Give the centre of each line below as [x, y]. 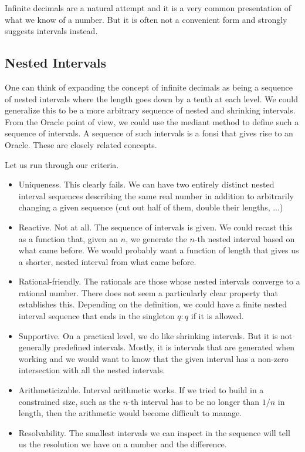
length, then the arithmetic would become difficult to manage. [130, 413]
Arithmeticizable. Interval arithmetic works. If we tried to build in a [141, 390]
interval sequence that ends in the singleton [96, 316]
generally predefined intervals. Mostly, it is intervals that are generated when [157, 347]
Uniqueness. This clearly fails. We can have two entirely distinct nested [146, 184]
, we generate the [156, 238]
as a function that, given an [68, 238]
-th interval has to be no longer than [194, 401]
